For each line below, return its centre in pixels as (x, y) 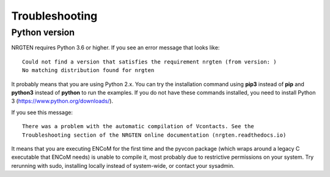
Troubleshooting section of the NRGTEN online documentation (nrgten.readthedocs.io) (154, 135)
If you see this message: (42, 112)
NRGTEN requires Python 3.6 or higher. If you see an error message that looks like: (116, 48)
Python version (43, 32)
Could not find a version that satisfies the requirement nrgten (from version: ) (149, 62)
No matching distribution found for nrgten (88, 70)
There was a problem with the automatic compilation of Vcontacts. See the (138, 126)
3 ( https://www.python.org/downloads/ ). (62, 101)
